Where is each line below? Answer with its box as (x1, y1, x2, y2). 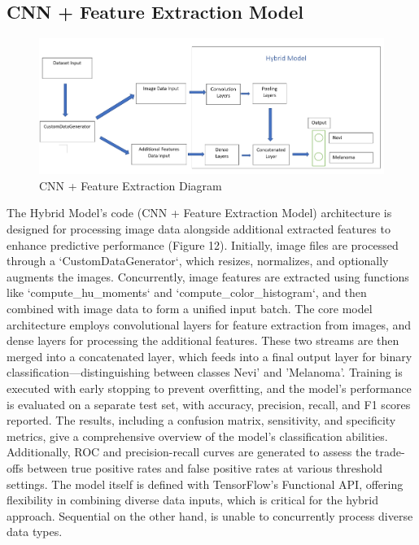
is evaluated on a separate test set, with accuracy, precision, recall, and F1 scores (7, 395, 411, 412)
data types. (7, 523, 63, 540)
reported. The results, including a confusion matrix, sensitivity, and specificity (7, 412, 396, 429)
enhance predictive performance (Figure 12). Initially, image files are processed (7, 236, 399, 253)
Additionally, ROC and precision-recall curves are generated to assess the (7, 443, 372, 460)
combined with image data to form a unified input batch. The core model (7, 299, 373, 316)
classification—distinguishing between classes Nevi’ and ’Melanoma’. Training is (7, 364, 403, 381)
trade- (375, 443, 405, 460)
